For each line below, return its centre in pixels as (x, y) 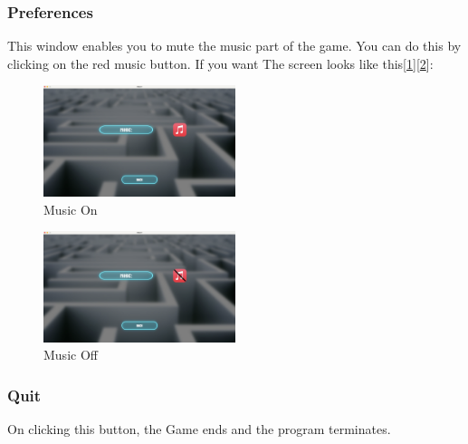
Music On (71, 209)
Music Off (71, 355)
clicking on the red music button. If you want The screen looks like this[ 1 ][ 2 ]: (220, 63)
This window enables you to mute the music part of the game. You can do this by (234, 46)
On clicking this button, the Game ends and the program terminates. (199, 429)
